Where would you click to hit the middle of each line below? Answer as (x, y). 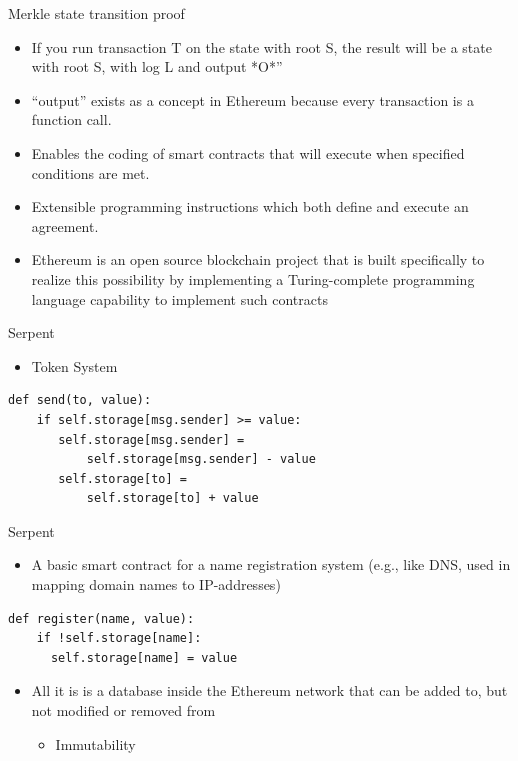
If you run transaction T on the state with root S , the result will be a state (261, 46)
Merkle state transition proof (96, 13)
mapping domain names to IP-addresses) (156, 584)
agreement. (65, 225)
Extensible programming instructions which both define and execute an (250, 206)
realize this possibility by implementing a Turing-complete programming (253, 278)
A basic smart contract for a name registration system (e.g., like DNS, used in (271, 564)
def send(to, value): (80, 400)
